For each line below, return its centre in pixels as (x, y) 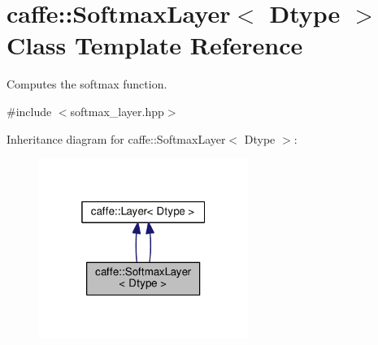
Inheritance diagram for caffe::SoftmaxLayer (116, 138)
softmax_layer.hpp (117, 111)
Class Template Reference (155, 45)
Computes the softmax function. (87, 84)
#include (29, 111)
